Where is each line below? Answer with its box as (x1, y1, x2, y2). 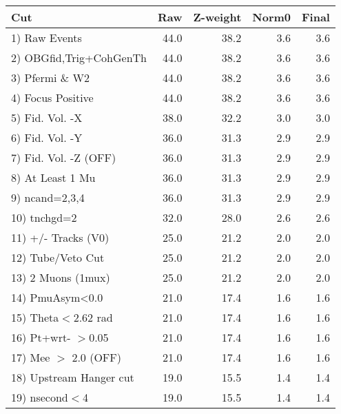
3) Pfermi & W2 (11, 70, 90, 85)
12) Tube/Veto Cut (11, 249, 105, 265)
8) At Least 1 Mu (11, 169, 96, 185)
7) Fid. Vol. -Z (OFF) (11, 149, 116, 165)
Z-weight (193, 9, 242, 25)
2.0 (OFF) (72, 349, 121, 365)
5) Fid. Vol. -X (11, 110, 83, 125)
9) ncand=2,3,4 (11, 189, 85, 205)
